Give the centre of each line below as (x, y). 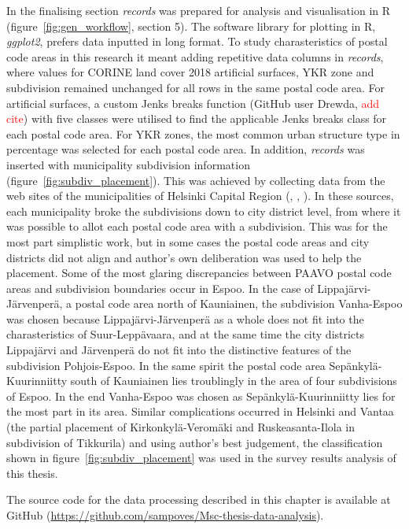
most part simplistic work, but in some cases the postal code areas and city (188, 241)
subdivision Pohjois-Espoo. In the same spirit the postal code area (166, 365)
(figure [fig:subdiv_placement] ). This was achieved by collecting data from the (196, 180)
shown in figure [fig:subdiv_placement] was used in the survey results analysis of (201, 458)
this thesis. (32, 473)
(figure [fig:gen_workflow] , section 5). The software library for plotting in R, (191, 26)
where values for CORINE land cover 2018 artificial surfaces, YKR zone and (190, 72)
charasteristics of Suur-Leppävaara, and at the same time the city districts (186, 334)
